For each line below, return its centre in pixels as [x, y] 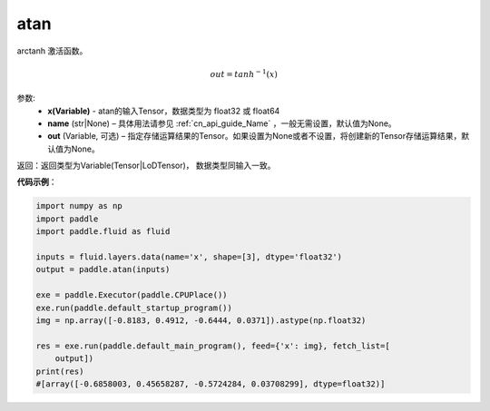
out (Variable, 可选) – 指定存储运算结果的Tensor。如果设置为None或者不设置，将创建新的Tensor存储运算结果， [255, 136]
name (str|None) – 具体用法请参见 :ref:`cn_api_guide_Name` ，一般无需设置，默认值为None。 [222, 123]
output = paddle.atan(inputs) [103, 269]
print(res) [60, 371]
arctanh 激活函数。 [52, 51]
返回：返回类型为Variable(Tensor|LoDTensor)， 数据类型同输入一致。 [146, 166]
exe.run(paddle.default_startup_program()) [134, 308]
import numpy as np [79, 206]
